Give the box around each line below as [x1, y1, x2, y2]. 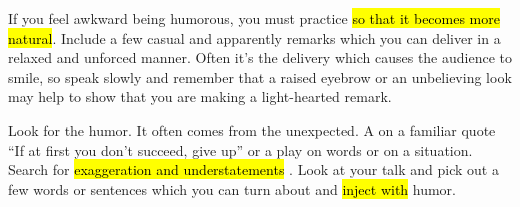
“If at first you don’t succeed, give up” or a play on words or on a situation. [8, 139, 473, 160]
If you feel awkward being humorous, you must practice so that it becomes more [8, 8, 500, 28]
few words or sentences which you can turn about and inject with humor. [8, 178, 457, 199]
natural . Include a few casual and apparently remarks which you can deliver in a [8, 27, 501, 48]
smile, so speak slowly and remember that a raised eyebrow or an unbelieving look [8, 66, 512, 87]
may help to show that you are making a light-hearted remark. [8, 86, 392, 107]
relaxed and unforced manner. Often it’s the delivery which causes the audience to [8, 47, 512, 68]
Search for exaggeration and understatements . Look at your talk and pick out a [8, 159, 499, 180]
